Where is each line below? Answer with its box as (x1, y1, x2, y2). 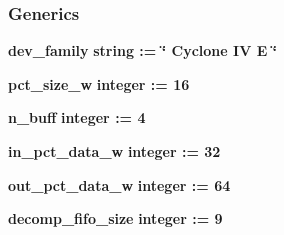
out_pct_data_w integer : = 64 (8, 174, 231, 195)
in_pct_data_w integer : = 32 (8, 141, 221, 161)
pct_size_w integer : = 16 (8, 73, 190, 94)
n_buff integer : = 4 (8, 107, 146, 128)
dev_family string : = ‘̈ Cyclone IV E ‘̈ (8, 40, 278, 61)
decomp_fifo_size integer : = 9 (8, 208, 223, 229)
